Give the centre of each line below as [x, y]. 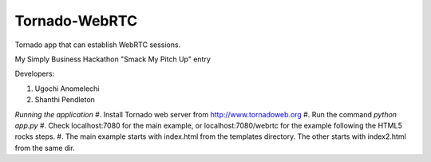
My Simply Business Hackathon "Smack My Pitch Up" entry [113, 59]
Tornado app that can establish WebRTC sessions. [98, 45]
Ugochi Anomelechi [67, 89]
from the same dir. [45, 148]
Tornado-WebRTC [76, 21]
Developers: [35, 74]
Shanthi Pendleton [65, 100]
